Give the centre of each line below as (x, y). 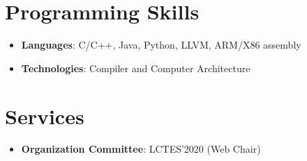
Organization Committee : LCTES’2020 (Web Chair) (141, 149)
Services (45, 116)
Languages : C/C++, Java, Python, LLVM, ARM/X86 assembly (161, 45)
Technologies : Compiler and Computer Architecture (136, 68)
